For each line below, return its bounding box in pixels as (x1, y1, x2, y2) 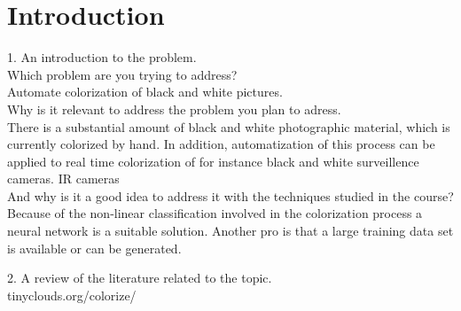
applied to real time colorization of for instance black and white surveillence (7, 152, 419, 170)
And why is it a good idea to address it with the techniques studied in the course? (7, 186, 454, 205)
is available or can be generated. (7, 238, 182, 257)
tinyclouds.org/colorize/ (7, 285, 137, 304)
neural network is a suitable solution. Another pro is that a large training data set (7, 222, 454, 240)
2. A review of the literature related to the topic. (7, 268, 272, 287)
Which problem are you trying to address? (7, 65, 238, 83)
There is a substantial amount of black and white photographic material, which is (7, 117, 450, 136)
